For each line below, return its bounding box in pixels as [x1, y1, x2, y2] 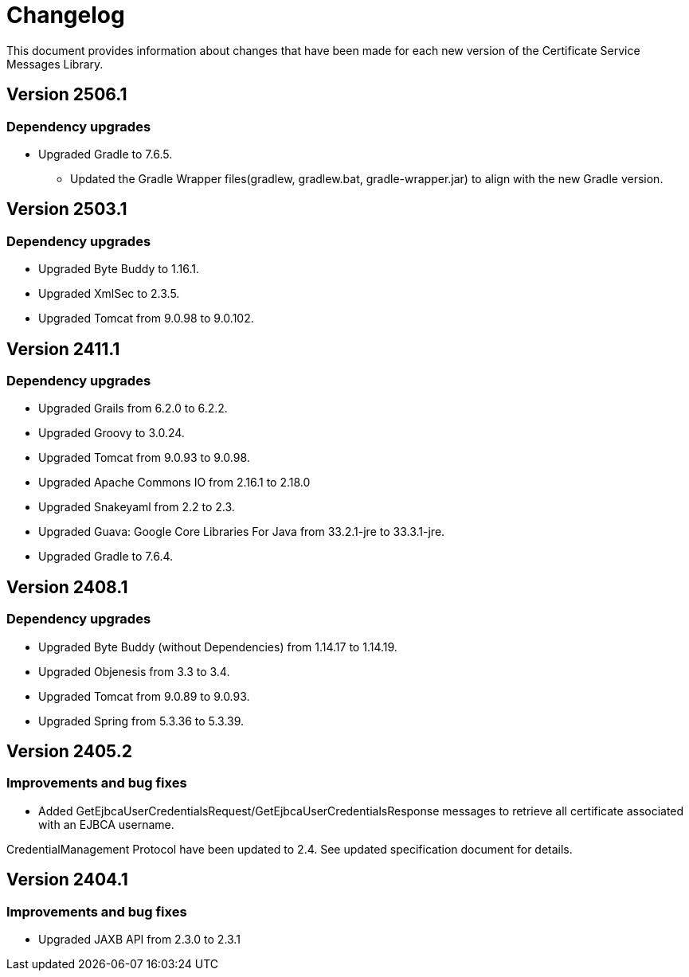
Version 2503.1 [6, 199, 127, 220]
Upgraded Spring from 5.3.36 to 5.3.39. [38, 713, 245, 728]
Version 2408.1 [6, 576, 128, 597]
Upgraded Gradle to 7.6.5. [38, 147, 173, 161]
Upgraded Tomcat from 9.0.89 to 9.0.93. [38, 689, 250, 703]
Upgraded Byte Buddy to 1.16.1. [38, 262, 199, 276]
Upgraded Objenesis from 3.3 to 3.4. [38, 664, 230, 678]
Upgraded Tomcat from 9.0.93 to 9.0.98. [38, 451, 250, 465]
